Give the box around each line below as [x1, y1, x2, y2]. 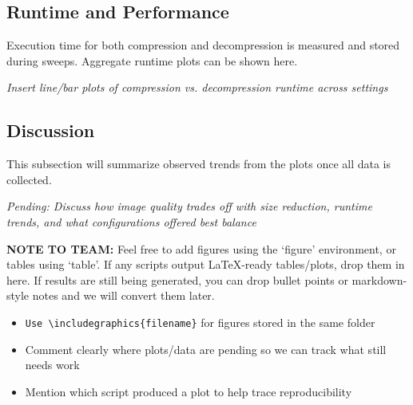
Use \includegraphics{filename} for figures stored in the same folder [25, 313, 375, 330]
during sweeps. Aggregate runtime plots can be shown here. [6, 52, 298, 69]
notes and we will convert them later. [32, 287, 215, 304]
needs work [25, 356, 80, 373]
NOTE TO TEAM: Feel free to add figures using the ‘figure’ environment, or [6, 240, 396, 257]
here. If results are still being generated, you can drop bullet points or [6, 271, 348, 288]
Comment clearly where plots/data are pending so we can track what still [25, 340, 387, 357]
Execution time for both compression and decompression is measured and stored [6, 37, 400, 53]
